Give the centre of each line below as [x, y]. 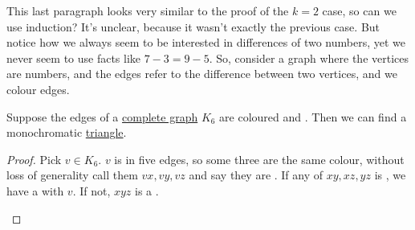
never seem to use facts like [74, 57]
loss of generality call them [72, 175]
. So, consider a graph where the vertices [309, 57]
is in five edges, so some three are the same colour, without [259, 159]
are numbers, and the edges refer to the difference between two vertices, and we [202, 74]
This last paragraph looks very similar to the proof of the [148, 10]
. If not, [92, 190]
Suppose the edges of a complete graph [102, 116]
